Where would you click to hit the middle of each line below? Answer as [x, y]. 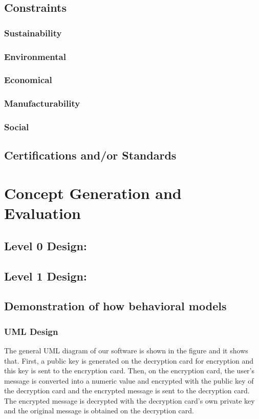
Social [17, 127]
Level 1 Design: [46, 276]
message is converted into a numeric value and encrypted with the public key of [129, 380]
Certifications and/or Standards [90, 155]
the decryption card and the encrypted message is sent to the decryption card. [127, 391]
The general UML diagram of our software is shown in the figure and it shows [126, 350]
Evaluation [42, 213]
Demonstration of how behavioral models [115, 306]
